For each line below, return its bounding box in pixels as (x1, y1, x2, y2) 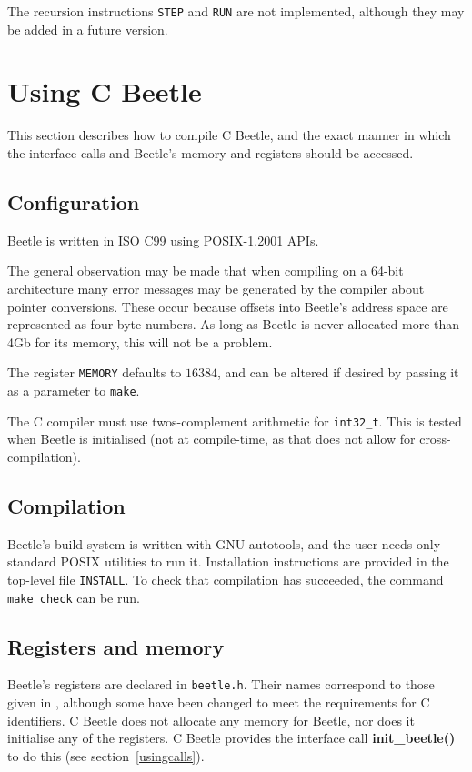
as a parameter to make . (7, 380, 140, 399)
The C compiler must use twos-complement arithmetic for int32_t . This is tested (7, 411, 462, 430)
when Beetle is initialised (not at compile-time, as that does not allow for (7, 429, 416, 448)
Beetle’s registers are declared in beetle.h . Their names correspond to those (7, 675, 435, 694)
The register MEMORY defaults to (7, 363, 182, 382)
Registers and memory (7, 632, 225, 660)
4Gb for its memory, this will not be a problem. (7, 332, 273, 351)
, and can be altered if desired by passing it (217, 363, 459, 382)
